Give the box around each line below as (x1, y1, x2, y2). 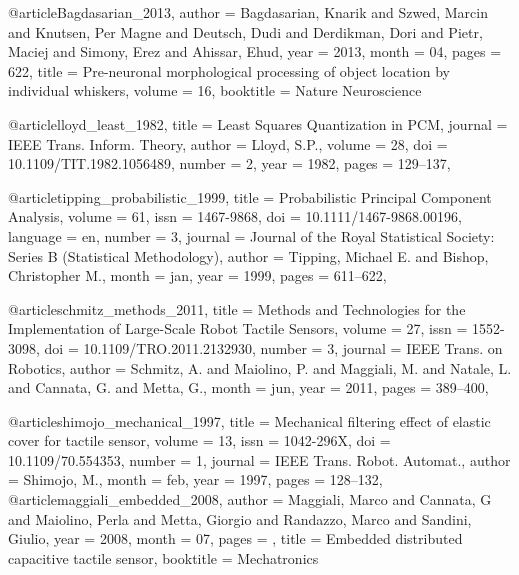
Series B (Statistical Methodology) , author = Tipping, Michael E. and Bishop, (8, 245, 489, 266)
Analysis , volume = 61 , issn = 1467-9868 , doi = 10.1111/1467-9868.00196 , (8, 206, 462, 227)
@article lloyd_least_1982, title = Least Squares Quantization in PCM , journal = (8, 113, 508, 134)
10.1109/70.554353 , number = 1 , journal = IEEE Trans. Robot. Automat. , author (8, 449, 511, 470)
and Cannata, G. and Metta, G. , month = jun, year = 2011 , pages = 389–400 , (8, 377, 489, 398)
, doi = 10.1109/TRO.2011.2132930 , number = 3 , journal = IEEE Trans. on (36, 337, 503, 358)
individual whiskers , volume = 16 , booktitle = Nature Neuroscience (8, 80, 422, 101)
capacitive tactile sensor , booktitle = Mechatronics (8, 547, 319, 568)
